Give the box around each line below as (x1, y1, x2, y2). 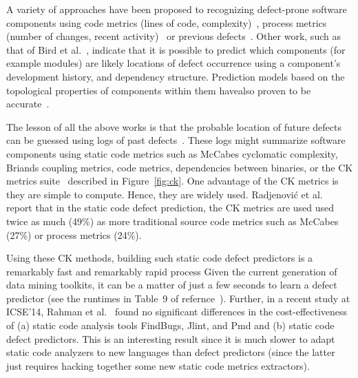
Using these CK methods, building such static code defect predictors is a (6, 251, 313, 265)
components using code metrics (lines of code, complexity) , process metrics (6, 15, 327, 30)
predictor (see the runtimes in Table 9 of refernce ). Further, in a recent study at (6, 291, 350, 305)
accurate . (6, 96, 50, 111)
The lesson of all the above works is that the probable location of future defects (6, 119, 341, 134)
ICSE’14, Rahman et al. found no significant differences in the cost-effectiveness (6, 304, 348, 319)
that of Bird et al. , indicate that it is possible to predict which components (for (6, 42, 346, 56)
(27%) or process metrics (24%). (6, 227, 142, 242)
